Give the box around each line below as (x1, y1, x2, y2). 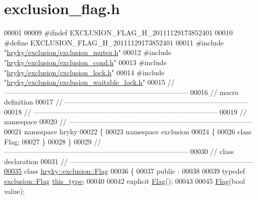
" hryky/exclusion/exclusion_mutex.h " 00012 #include (4, 47, 172, 58)
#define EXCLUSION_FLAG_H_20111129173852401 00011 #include (4, 37, 224, 47)
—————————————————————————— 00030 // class (4, 146, 234, 157)
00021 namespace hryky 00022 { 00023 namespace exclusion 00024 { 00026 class (4, 126, 252, 137)
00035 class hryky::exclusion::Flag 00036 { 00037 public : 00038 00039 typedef (4, 166, 245, 176)
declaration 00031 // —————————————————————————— (4, 156, 254, 166)
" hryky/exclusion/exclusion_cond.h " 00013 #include (4, 57, 167, 67)
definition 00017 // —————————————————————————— (4, 96, 249, 107)
